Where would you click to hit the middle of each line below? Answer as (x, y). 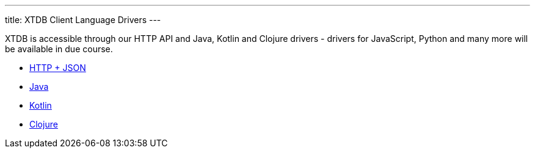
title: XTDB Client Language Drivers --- (83, 20)
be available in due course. (59, 49)
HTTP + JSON (58, 68)
